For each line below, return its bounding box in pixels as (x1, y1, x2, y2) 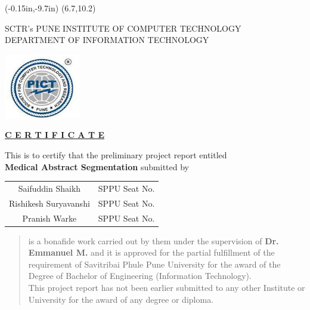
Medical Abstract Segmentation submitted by (5, 160, 189, 173)
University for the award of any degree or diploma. (28, 293, 214, 305)
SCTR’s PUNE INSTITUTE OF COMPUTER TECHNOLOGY (5, 22, 241, 34)
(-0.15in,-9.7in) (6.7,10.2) (5, 2, 96, 14)
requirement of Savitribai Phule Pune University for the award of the (28, 257, 281, 270)
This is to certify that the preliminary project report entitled (5, 148, 227, 161)
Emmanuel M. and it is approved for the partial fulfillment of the (28, 246, 275, 259)
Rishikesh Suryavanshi (9, 197, 90, 209)
